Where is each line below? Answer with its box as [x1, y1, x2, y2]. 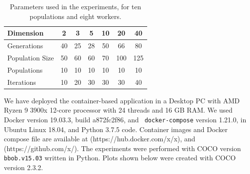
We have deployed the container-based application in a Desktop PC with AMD [4, 95, 240, 105]
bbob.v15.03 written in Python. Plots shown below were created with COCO [4, 153, 236, 163]
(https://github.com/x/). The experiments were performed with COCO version [4, 143, 241, 153]
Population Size [7, 52, 54, 62]
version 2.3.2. [4, 162, 43, 172]
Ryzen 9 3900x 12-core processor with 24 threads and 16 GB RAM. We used [4, 105, 232, 115]
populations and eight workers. [29, 11, 121, 21]
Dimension [7, 28, 44, 38]
